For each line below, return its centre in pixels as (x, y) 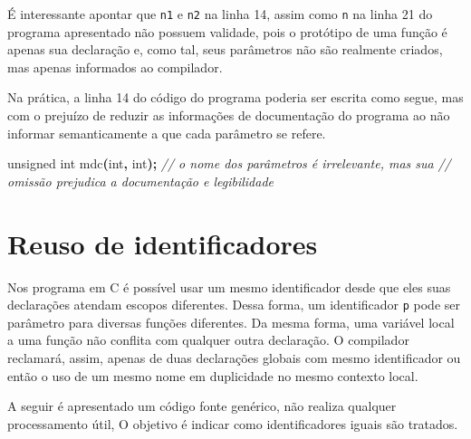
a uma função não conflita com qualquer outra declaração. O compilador (208, 340)
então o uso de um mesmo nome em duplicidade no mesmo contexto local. (213, 375)
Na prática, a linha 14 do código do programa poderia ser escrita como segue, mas (235, 97)
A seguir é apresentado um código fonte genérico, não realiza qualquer (202, 406)
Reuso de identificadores (163, 243)
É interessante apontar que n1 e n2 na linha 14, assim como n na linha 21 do (220, 14)
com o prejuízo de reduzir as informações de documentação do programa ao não (229, 115)
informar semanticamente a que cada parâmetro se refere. (167, 133)
